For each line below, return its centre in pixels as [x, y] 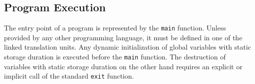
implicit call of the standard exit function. [69, 76]
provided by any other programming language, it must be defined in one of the [123, 37]
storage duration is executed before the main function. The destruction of [115, 57]
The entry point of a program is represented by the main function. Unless [115, 28]
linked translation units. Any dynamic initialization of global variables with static [127, 47]
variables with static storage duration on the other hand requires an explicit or [123, 66]
